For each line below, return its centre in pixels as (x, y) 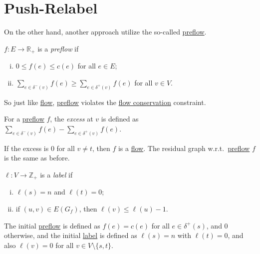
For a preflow (24, 119)
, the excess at (72, 119)
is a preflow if (58, 48)
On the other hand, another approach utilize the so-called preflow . (105, 32)
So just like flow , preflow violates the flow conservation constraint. (105, 102)
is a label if (56, 174)
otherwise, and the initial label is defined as (71, 235)
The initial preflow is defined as (52, 225)
